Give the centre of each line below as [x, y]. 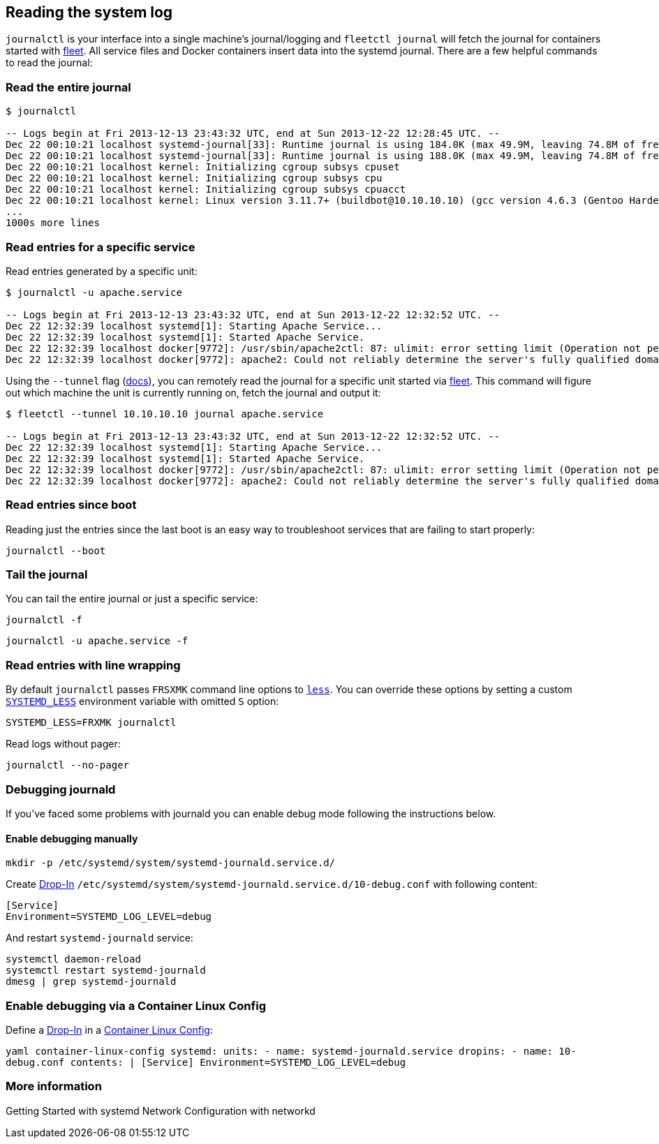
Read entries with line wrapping [93, 665]
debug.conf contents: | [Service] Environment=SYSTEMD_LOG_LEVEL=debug [206, 1062]
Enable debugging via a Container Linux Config [136, 1005]
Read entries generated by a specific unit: [102, 271]
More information [54, 1086]
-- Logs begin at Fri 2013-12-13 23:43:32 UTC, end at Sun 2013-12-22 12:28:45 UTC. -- [253, 134]
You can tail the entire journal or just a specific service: [132, 599]
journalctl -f [44, 620]
